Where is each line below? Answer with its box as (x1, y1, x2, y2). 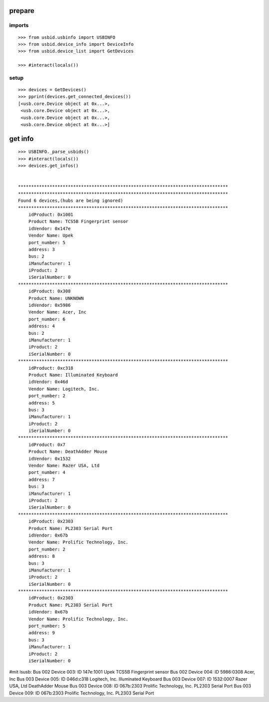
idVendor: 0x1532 (28, 456, 71, 461)
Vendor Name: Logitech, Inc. (28, 386, 100, 392)
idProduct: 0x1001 (28, 212, 74, 217)
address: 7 (28, 476, 55, 482)
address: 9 (28, 630, 55, 636)
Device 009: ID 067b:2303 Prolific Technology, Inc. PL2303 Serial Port (9, 690, 154, 696)
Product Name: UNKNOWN (28, 295, 84, 301)
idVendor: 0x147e (28, 226, 71, 231)
